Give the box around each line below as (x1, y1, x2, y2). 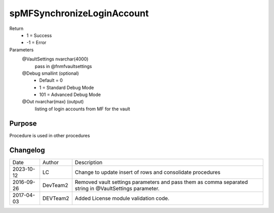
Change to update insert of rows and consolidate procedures (75, 168, 221, 175)
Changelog (9, 145, 45, 155)
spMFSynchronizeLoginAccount (9, 8, 149, 19)
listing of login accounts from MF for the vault (35, 106, 130, 112)
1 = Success (26, 32, 52, 38)
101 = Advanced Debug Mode (39, 92, 101, 98)
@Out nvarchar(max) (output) (22, 99, 84, 105)
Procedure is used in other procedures (9, 132, 90, 138)
